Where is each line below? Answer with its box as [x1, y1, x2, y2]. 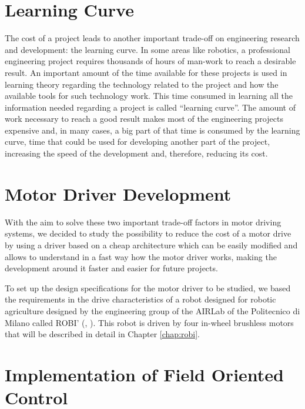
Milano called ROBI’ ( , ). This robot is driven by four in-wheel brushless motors [5, 316, 294, 328]
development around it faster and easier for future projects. [5, 262, 218, 274]
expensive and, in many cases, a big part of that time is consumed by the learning [5, 124, 300, 136]
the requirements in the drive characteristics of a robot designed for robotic [5, 293, 276, 305]
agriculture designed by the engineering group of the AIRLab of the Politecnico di [5, 304, 300, 317]
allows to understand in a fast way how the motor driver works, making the [5, 250, 277, 262]
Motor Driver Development [5, 181, 232, 205]
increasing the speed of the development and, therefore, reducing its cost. [5, 147, 268, 159]
